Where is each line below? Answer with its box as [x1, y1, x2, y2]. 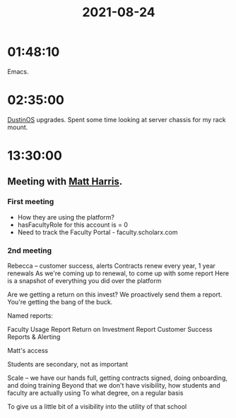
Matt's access [7, 347, 48, 355]
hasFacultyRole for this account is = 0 [17, 220, 129, 229]
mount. [7, 123, 28, 131]
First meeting [7, 197, 54, 207]
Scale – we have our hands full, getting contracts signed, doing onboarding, [7, 374, 228, 382]
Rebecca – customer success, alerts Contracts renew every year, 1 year [7, 262, 216, 270]
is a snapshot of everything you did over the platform [7, 277, 162, 285]
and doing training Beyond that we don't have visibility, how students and [7, 381, 220, 390]
